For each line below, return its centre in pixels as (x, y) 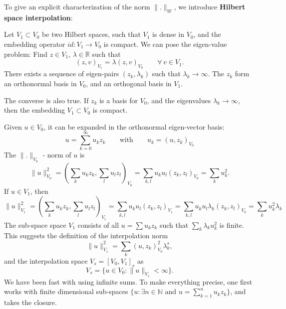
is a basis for (119, 100)
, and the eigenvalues (179, 100)
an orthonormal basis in (40, 83)
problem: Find (26, 54)
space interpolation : (38, 17)
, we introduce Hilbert (210, 6)
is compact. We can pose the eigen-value (165, 44)
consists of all (98, 225)
